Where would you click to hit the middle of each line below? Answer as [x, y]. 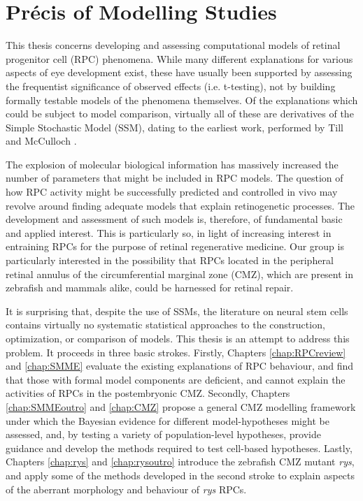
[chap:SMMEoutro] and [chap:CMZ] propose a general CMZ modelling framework [181, 406]
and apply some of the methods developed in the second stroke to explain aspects [180, 475]
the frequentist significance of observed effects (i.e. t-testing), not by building [171, 86]
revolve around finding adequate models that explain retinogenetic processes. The [180, 205]
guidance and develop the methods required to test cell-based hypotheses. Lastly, [179, 448]
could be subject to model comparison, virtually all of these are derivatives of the [180, 114]
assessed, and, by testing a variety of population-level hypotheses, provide [163, 434]
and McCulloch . [41, 141]
